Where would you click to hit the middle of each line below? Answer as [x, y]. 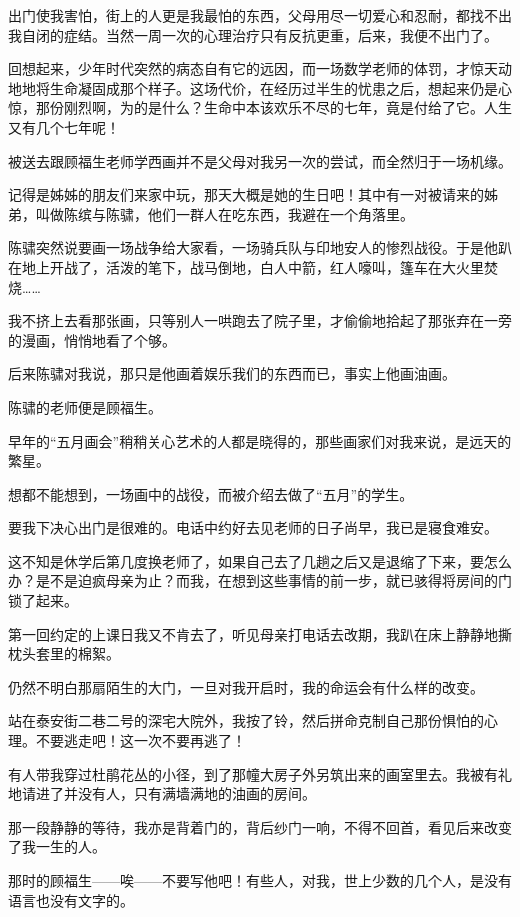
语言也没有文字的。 [71, 899]
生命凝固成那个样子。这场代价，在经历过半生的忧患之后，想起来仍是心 [280, 87]
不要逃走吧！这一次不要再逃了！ [140, 740]
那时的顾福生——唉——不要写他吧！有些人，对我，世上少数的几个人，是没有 [260, 880]
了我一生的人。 [57, 846]
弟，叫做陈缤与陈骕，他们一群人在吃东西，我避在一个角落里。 [211, 213]
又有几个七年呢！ [64, 126]
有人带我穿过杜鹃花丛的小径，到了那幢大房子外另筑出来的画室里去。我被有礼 [260, 773]
